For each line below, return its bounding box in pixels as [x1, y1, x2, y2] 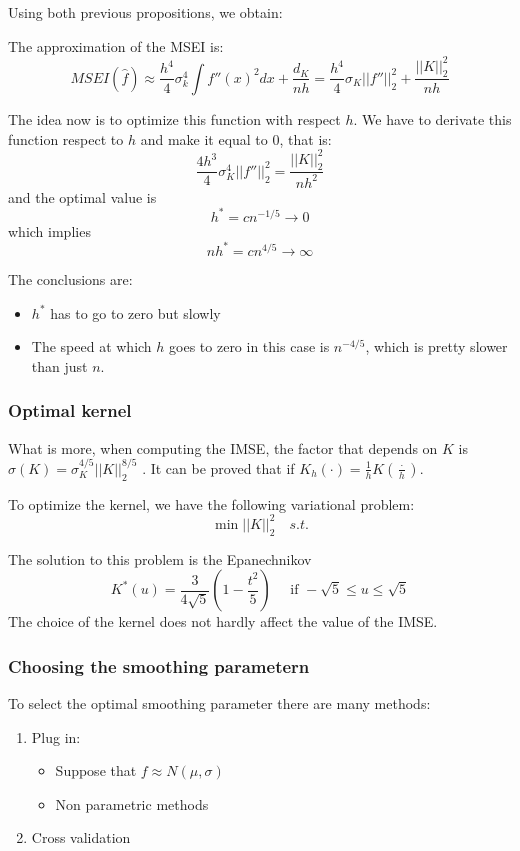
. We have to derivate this [353, 108, 512, 129]
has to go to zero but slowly [50, 302, 221, 323]
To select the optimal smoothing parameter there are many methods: [8, 693, 431, 714]
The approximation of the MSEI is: [8, 35, 224, 56]
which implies [8, 220, 91, 241]
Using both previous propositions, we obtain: [8, 2, 283, 22]
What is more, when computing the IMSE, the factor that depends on [8, 437, 438, 458]
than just [31, 355, 88, 376]
